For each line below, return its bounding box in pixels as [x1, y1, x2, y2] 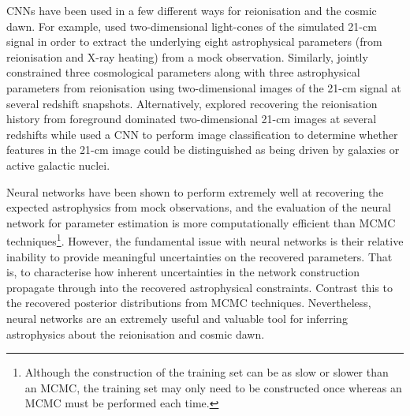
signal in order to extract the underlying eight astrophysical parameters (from [6, 33, 382, 50]
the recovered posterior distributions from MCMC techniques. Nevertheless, [6, 294, 371, 311]
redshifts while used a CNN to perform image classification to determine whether [6, 126, 398, 142]
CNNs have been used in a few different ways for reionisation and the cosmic [6, 2, 377, 18]
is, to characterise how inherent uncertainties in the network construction [6, 264, 360, 280]
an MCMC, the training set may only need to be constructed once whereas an [24, 379, 402, 395]
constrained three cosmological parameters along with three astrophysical [6, 64, 360, 81]
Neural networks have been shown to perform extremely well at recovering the [6, 183, 384, 200]
